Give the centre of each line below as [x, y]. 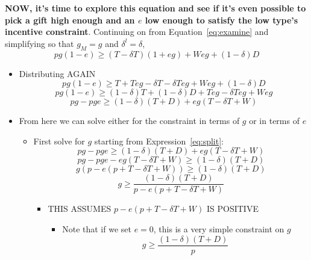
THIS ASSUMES [80, 209]
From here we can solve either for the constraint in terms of [129, 121]
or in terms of [274, 121]
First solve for [59, 141]
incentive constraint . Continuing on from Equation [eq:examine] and [137, 32]
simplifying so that [39, 43]
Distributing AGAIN [57, 73]
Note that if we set [97, 229]
